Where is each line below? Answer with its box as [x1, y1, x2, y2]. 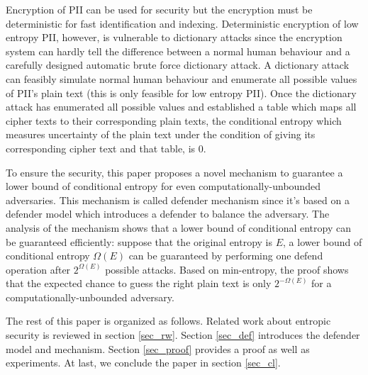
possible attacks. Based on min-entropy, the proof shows [105, 262, 349, 276]
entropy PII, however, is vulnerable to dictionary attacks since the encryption [6, 30, 342, 45]
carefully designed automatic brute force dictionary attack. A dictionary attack [6, 57, 350, 72]
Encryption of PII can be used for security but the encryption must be [6, 2, 313, 16]
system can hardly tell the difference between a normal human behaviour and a [6, 43, 350, 58]
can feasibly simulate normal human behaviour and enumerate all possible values [6, 71, 357, 86]
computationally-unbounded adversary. [6, 289, 174, 304]
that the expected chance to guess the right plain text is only [6, 276, 272, 291]
